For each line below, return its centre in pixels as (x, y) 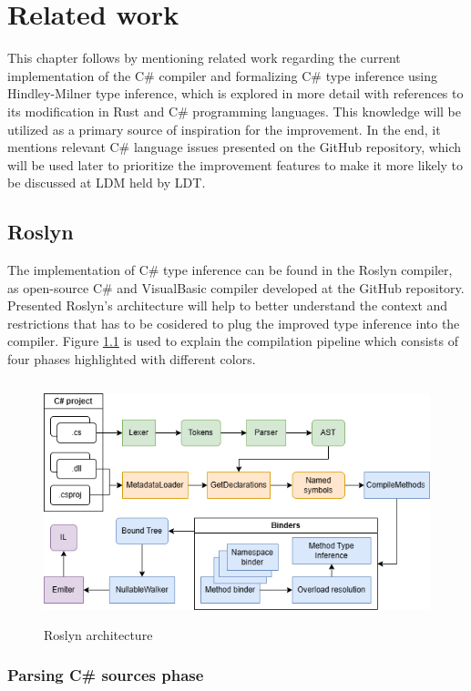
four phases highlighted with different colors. (132, 359)
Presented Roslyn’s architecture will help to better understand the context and (228, 305)
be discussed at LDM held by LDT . (107, 183)
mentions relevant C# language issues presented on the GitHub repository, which (235, 147)
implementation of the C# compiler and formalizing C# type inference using (222, 75)
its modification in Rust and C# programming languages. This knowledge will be (234, 111)
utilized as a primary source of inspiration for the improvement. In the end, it (224, 129)
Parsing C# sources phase (106, 675)
